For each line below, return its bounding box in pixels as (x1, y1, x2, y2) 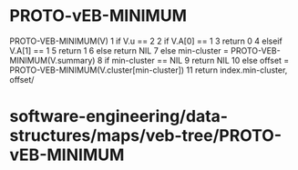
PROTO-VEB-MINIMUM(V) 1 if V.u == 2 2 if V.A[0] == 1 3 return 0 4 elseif (9, 35, 283, 46)
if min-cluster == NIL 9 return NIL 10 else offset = (104, 55, 290, 65)
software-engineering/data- (9, 106, 229, 127)
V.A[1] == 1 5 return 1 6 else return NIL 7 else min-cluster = (9, 45, 230, 55)
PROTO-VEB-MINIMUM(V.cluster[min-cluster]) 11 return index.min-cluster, (9, 65, 288, 75)
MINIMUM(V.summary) (9, 55, 96, 65)
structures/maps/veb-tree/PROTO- (9, 125, 283, 146)
